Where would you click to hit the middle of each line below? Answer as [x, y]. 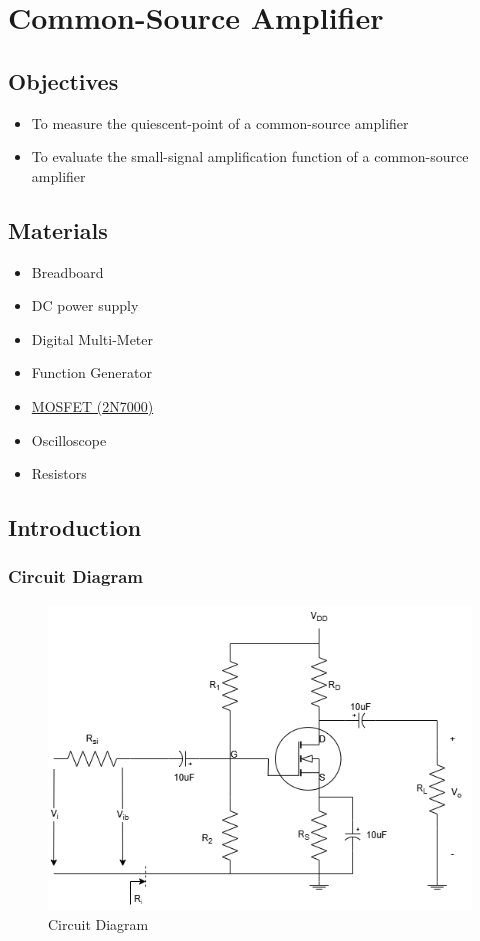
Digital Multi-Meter [92, 338]
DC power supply [85, 305]
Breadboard [67, 271]
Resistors [59, 473]
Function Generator [91, 372]
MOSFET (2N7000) [92, 405]
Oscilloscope [69, 439]
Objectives [63, 80]
